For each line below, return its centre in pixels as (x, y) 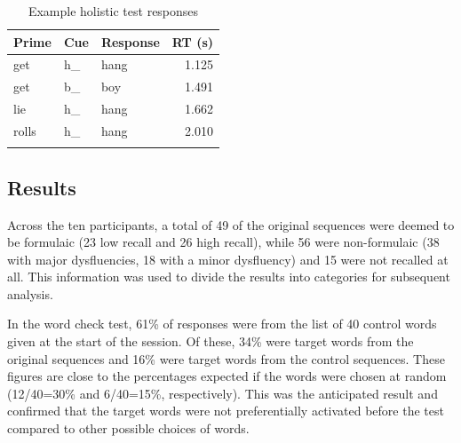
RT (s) (192, 41)
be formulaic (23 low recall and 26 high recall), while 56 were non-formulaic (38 (223, 242)
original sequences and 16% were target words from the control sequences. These (226, 358)
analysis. (30, 293)
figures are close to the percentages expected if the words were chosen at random (227, 376)
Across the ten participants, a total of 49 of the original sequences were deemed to (231, 224)
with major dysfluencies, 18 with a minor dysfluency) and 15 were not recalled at (228, 259)
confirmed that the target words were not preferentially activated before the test (226, 411)
